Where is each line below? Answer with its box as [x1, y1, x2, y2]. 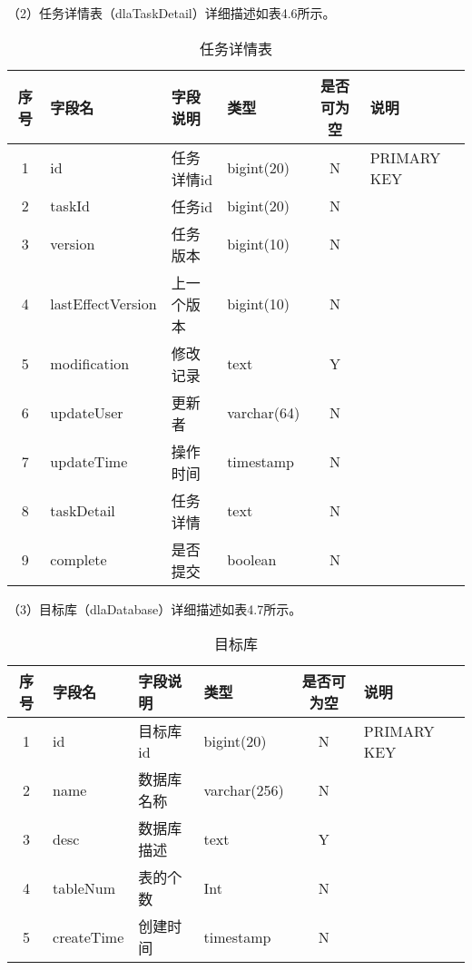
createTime [53, 926, 124, 947]
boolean [227, 549, 277, 571]
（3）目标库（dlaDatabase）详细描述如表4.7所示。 [7, 599, 302, 618]
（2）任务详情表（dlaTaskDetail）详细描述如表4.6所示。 [7, 4, 336, 22]
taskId [50, 195, 91, 217]
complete [50, 549, 107, 571]
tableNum [53, 877, 115, 898]
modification [50, 353, 130, 375]
